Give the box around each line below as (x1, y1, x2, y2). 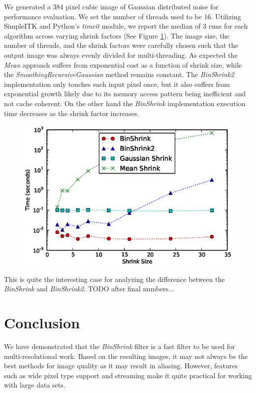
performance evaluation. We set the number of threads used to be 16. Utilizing (4, 11, 241, 21)
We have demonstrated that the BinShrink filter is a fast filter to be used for (4, 341, 235, 352)
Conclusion (4, 313, 80, 333)
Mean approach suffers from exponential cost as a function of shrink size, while (4, 59, 242, 70)
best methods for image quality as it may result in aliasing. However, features (4, 360, 238, 371)
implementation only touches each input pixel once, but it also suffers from (4, 79, 230, 89)
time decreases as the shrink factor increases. (4, 108, 139, 118)
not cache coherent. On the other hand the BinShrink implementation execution (4, 98, 246, 108)
